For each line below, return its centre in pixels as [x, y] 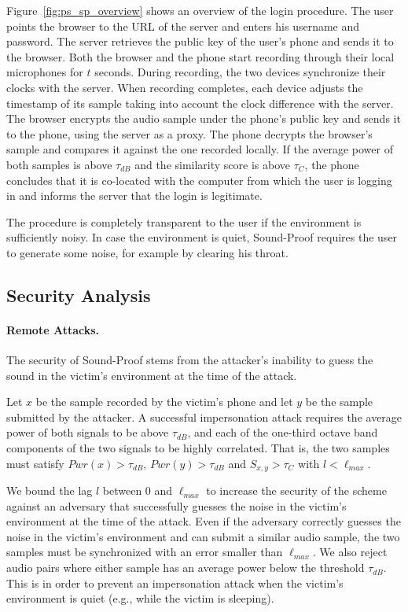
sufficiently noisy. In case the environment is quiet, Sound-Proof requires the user [202, 237]
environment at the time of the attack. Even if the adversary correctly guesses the [204, 521]
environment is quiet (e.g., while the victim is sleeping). [140, 598]
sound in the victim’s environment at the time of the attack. [152, 375]
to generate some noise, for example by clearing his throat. [147, 252]
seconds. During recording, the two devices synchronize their [240, 72]
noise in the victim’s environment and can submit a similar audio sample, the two [203, 536]
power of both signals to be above [88, 432]
